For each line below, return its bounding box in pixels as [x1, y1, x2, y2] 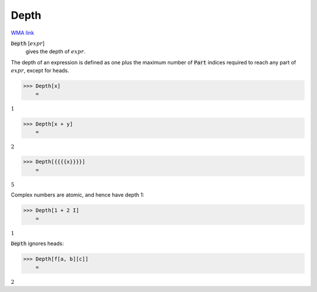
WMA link [11, 29, 35, 36]
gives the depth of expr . [25, 48, 86, 55]
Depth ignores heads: [11, 240, 64, 247]
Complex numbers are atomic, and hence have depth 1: [11, 191, 144, 198]
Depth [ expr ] [11, 40, 45, 47]
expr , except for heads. [11, 67, 70, 74]
